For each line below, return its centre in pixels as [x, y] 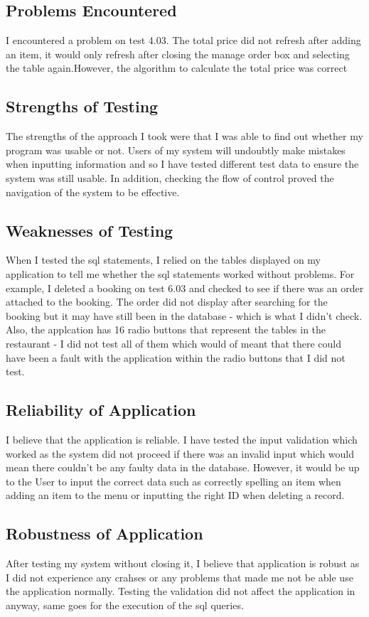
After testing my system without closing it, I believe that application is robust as [183, 563]
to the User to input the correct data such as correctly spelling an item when [173, 481]
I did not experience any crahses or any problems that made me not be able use [180, 577]
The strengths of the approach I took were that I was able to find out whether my [184, 136]
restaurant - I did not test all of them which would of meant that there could [173, 343]
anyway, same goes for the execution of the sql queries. [125, 605]
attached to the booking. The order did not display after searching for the [167, 302]
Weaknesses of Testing [90, 230]
